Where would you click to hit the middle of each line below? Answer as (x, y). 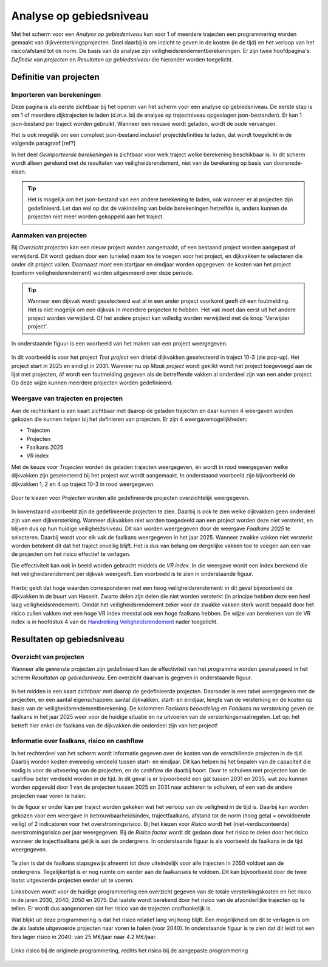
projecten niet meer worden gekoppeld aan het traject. (96, 217)
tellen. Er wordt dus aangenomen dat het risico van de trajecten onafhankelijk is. (112, 909)
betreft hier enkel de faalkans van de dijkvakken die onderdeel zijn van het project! (114, 725)
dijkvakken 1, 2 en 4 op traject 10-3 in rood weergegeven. (83, 484)
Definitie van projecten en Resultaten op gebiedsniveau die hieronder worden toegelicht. (122, 59)
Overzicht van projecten (48, 657)
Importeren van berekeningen (56, 94)
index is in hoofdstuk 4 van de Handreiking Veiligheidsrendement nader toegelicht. (114, 622)
